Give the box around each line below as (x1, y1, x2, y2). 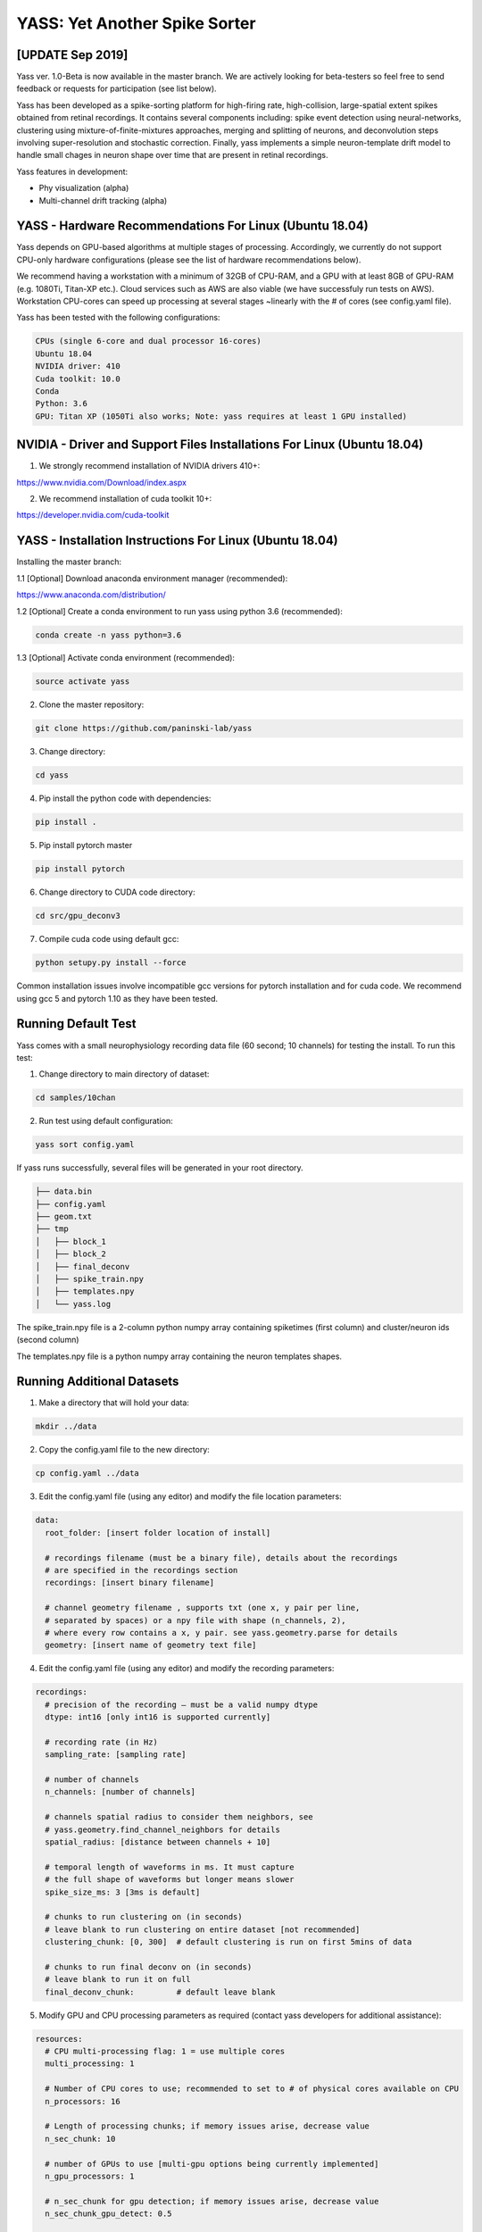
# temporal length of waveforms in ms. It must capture (45, 1861, 295, 1872)
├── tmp (35, 1224, 69, 1234)
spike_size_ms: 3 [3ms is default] (45, 1886, 201, 1897)
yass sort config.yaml (35, 1139, 135, 1150)
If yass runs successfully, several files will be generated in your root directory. (16, 1162, 303, 1173)
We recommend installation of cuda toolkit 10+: (38, 494, 212, 504)
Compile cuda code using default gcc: (38, 934, 179, 945)
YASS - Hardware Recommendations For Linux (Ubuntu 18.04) (16, 219, 370, 234)
